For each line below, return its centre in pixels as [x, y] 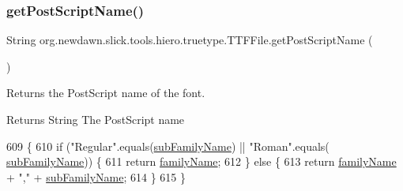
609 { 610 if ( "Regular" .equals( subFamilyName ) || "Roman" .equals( [168, 146]
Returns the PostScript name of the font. [106, 93]
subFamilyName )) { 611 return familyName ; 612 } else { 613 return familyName [201, 161]
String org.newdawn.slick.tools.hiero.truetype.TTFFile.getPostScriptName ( [190, 40]
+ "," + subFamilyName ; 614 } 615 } [96, 176]
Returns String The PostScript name [96, 119]
